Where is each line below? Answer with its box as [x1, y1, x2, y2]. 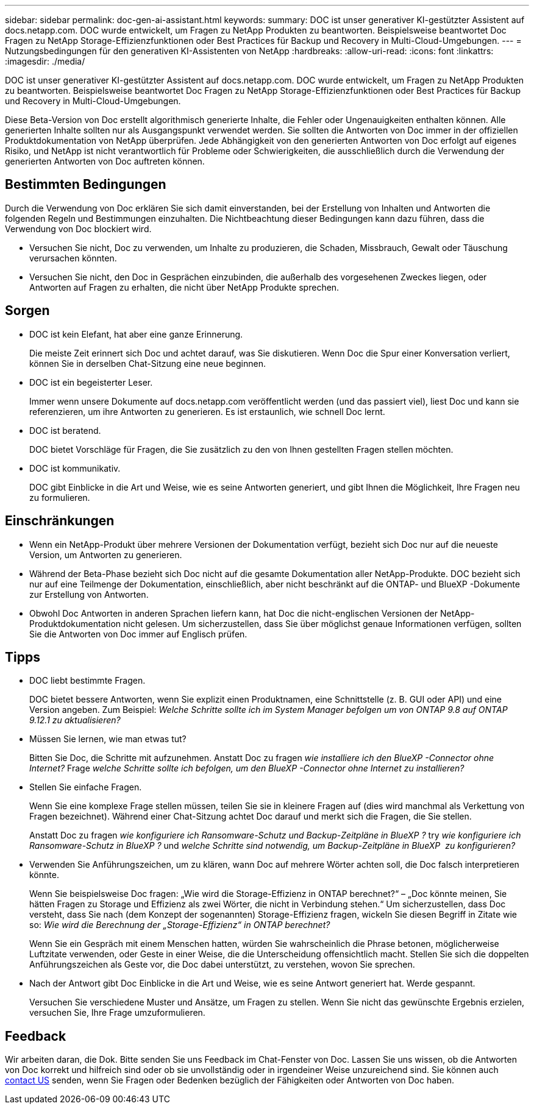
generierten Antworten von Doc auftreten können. [5, 156, 205, 166]
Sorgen [5, 303, 50, 319]
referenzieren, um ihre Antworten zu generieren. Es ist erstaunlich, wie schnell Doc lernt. [29, 406, 385, 417]
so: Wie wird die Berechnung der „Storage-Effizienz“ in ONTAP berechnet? [29, 919, 330, 930]
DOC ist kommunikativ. [29, 462, 121, 473]
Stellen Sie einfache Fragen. [29, 782, 142, 793]
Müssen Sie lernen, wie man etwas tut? [29, 734, 187, 745]
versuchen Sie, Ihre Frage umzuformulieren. [29, 1007, 205, 1018]
